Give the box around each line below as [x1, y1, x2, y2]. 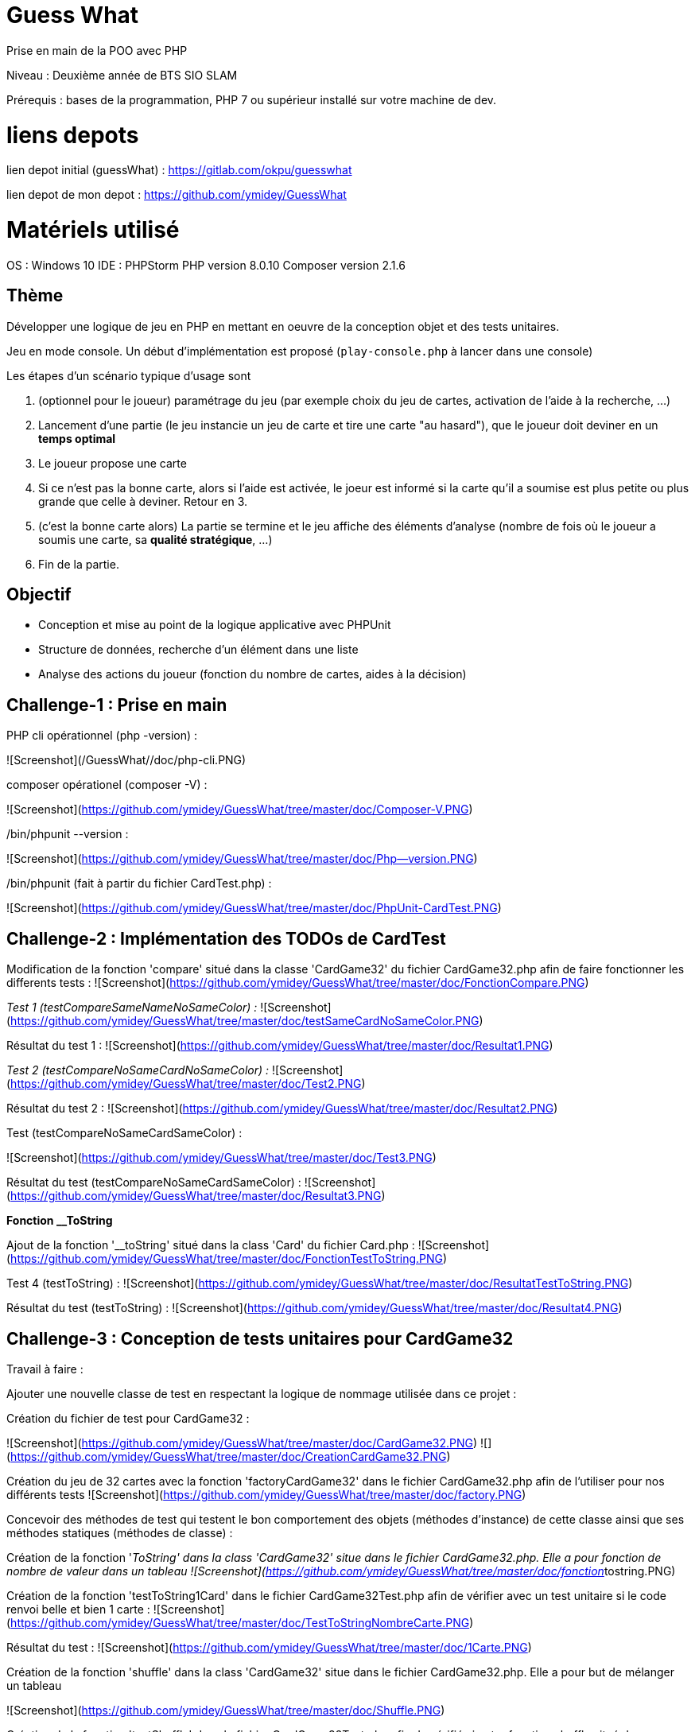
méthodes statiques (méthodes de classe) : [6, 1525, 233, 1540]
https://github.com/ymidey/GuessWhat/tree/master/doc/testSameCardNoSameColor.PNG [10, 1014, 480, 1028]
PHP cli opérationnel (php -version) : [6, 728, 198, 743]
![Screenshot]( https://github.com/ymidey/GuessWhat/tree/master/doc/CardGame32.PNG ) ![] [6, 1435, 492, 1450]
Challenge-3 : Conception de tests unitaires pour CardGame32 [6, 1328, 514, 1349]
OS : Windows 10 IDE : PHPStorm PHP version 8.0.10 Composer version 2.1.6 [6, 258, 406, 272]
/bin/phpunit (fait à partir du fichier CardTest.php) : [6, 876, 272, 891]
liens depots [6, 121, 139, 149]
